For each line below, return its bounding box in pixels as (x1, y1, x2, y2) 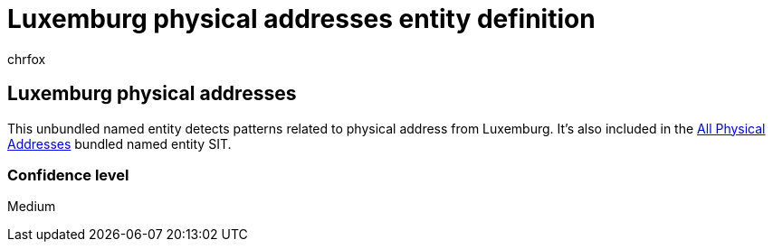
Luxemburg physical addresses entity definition (7, 4, 596, 34)
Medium (7, 198, 56, 215)
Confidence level (7, 165, 129, 184)
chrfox (7, 51, 46, 67)
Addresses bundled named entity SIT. (7, 135, 232, 152)
